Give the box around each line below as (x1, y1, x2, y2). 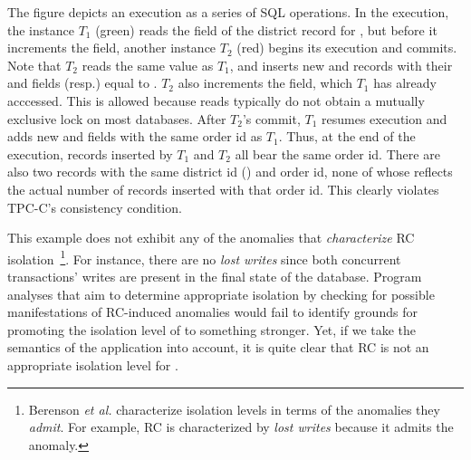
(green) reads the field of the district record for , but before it (95, 20, 437, 39)
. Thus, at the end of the (278, 127, 416, 146)
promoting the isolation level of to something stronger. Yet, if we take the (7, 320, 417, 339)
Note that (7, 55, 62, 74)
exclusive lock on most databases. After (7, 109, 226, 128)
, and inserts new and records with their (229, 55, 453, 74)
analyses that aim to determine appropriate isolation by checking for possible (7, 284, 435, 303)
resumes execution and (322, 109, 447, 128)
